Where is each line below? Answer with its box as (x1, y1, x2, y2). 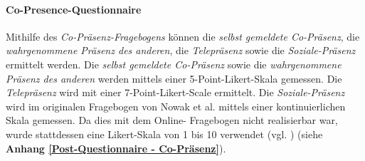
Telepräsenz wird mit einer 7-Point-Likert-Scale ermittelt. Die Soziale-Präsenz (6, 85, 345, 100)
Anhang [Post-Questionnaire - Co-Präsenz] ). (6, 140, 226, 155)
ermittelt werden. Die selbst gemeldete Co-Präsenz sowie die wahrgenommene (6, 56, 342, 71)
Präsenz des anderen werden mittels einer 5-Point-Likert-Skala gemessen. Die (6, 71, 342, 85)
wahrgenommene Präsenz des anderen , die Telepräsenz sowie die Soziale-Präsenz (6, 43, 356, 58)
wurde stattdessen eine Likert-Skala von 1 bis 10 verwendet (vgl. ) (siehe (6, 126, 323, 141)
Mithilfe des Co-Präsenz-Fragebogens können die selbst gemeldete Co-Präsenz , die (6, 28, 360, 43)
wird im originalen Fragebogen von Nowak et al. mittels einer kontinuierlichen (6, 98, 346, 113)
